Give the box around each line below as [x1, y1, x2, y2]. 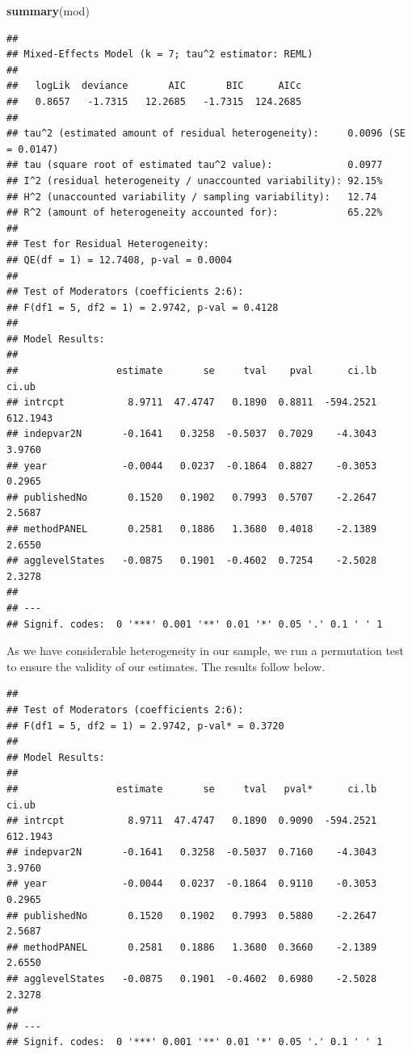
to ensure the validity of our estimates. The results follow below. [6, 657, 326, 674]
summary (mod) [6, 2, 90, 19]
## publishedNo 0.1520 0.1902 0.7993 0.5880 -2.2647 [6, 909, 377, 922]
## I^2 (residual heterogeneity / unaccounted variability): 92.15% [6, 174, 383, 187]
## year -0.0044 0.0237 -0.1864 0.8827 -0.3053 [6, 460, 377, 472]
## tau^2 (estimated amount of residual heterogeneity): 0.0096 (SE [6, 128, 406, 140]
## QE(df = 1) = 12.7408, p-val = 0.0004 [6, 254, 233, 266]
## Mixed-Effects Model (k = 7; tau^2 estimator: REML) [6, 48, 313, 61]
